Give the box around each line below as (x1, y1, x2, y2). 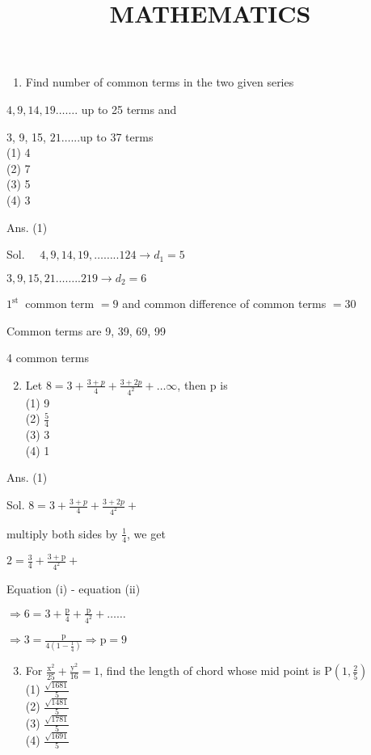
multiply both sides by (6, 525, 118, 542)
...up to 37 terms (70, 128, 154, 145)
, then (177, 376, 207, 393)
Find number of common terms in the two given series (25, 74, 294, 91)
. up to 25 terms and (74, 100, 177, 117)
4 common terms (6, 349, 89, 366)
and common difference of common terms (122, 295, 327, 312)
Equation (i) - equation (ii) (6, 580, 141, 597)
